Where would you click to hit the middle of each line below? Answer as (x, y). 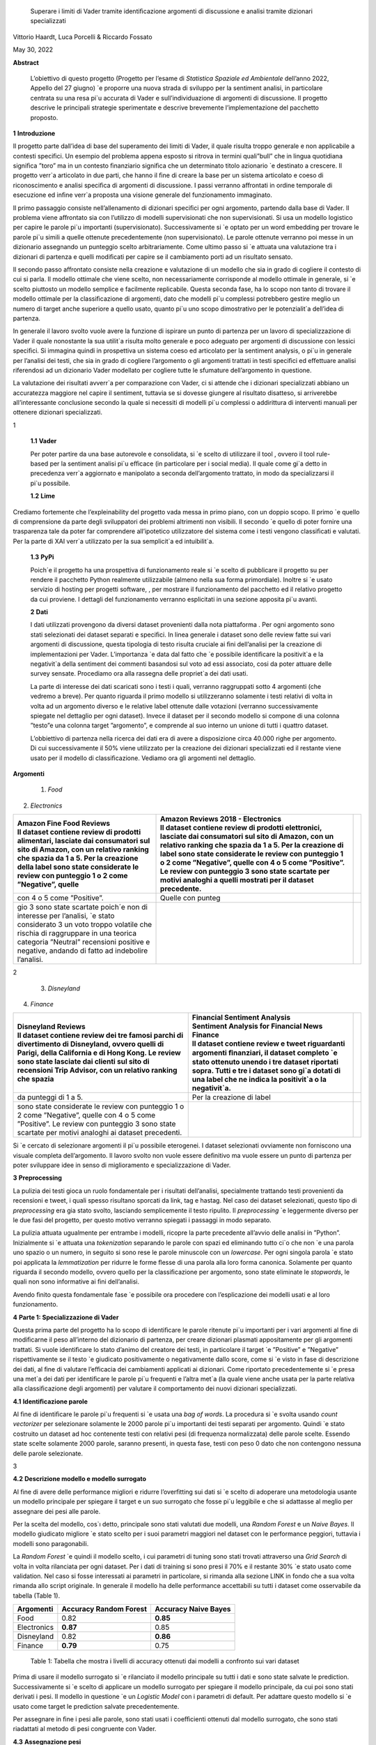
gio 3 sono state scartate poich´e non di (82, 907)
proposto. (44, 117)
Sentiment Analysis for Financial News (257, 1026)
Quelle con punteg (190, 898)
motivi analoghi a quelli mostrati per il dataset (237, 880)
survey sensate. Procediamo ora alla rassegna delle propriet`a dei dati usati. (139, 674)
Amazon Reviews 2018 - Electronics (221, 819)
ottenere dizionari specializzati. (57, 413)
